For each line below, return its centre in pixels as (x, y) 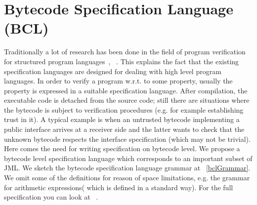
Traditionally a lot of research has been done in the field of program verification (125, 52)
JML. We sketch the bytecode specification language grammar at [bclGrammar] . (127, 168)
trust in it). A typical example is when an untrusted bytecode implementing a (122, 119)
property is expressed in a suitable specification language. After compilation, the (126, 90)
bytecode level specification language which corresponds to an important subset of (128, 158)
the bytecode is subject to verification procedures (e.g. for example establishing (124, 109)
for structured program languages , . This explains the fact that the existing (122, 61)
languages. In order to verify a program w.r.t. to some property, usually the (118, 81)
